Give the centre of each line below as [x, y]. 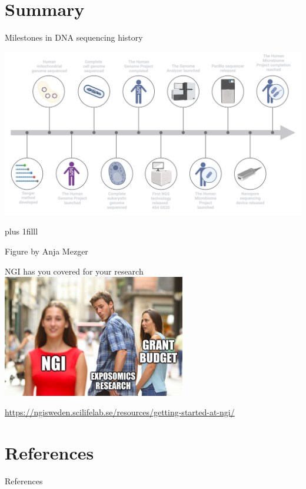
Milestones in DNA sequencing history [74, 37]
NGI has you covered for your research [74, 271]
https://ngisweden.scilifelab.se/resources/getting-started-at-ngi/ [120, 412]
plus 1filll [21, 231]
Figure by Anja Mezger [46, 251]
